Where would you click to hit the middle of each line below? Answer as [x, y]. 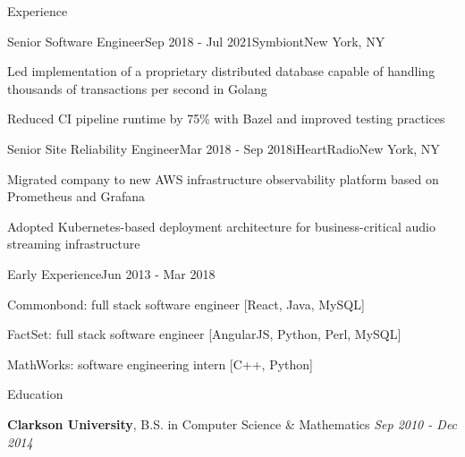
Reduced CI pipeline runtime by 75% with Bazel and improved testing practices [226, 118]
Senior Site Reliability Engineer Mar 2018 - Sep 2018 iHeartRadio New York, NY [224, 148]
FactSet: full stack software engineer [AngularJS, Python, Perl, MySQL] [204, 334]
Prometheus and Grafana [76, 196]
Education [35, 394]
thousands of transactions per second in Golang [137, 88]
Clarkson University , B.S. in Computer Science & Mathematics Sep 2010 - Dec [232, 423]
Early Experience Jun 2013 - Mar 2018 [111, 273]
